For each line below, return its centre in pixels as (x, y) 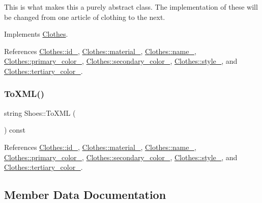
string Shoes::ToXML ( (40, 112)
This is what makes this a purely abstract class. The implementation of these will (131, 7)
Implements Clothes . (36, 34)
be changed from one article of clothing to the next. (85, 17)
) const (15, 130)
